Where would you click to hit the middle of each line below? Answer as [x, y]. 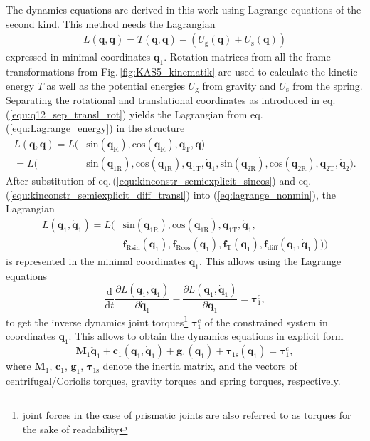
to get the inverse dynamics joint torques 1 [97, 321]
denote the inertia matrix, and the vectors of [200, 366]
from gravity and [239, 85]
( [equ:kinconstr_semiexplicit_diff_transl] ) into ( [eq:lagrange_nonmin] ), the [171, 194]
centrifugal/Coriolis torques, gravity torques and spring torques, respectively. [173, 380]
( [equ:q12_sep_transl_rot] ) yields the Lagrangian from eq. [134, 114]
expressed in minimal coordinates [78, 57]
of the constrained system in [266, 322]
